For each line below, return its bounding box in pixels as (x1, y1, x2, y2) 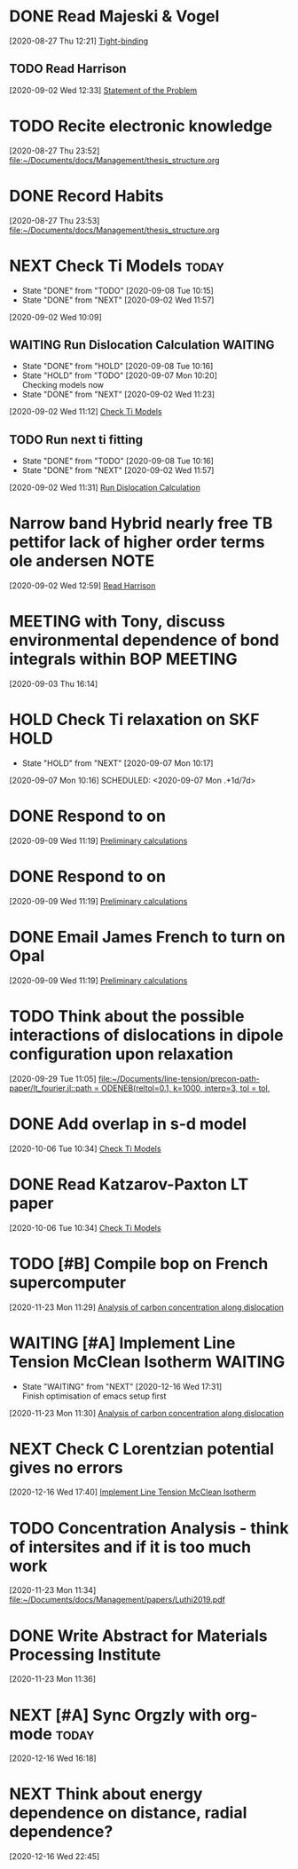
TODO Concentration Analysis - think (9, 1518, 289, 1538)
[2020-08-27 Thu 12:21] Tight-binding (9, 35, 149, 46)
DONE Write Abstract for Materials (9, 1626, 268, 1645)
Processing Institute (9, 1644, 161, 1665)
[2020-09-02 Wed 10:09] (9, 311, 102, 322)
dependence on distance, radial (9, 1803, 247, 1823)
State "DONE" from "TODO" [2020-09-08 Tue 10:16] (21, 455, 215, 467)
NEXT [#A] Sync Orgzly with (9, 1705, 222, 1725)
